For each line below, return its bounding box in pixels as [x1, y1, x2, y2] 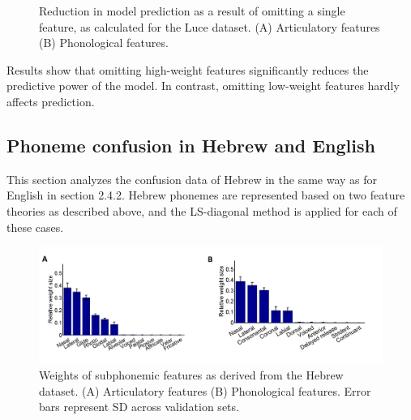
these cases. [6, 218, 64, 235]
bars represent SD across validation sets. [39, 398, 239, 415]
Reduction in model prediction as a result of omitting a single [39, 2, 345, 19]
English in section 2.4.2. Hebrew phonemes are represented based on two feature [6, 186, 405, 204]
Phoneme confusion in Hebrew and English [6, 132, 375, 157]
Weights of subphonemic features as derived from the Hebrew [39, 366, 344, 384]
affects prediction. [6, 92, 95, 109]
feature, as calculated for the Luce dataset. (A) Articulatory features [39, 18, 380, 35]
